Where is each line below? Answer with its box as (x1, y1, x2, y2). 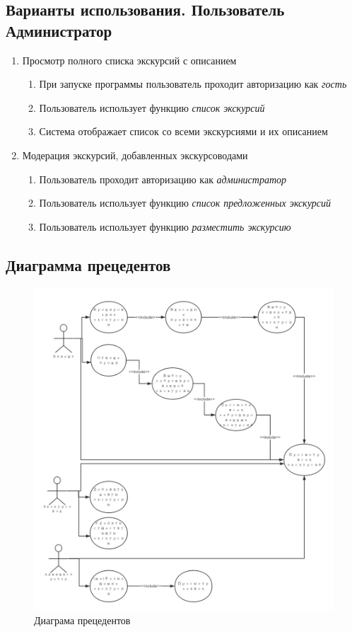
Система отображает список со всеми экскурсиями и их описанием (39, 124, 328, 139)
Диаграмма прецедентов (6, 253, 171, 275)
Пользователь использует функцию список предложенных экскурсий (39, 195, 331, 210)
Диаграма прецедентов (34, 613, 131, 628)
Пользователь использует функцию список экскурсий (39, 100, 265, 115)
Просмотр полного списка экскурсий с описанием (22, 52, 237, 67)
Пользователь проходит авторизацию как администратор (39, 171, 287, 186)
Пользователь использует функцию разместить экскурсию (39, 219, 291, 234)
